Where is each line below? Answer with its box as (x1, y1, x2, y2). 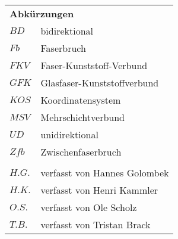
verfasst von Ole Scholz (40, 200, 137, 214)
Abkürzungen (9, 7, 74, 20)
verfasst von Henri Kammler (40, 183, 158, 197)
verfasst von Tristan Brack (40, 218, 151, 231)
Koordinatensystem (40, 93, 121, 107)
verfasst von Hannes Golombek (40, 166, 169, 179)
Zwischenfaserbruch (40, 145, 122, 159)
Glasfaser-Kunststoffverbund (40, 76, 159, 89)
